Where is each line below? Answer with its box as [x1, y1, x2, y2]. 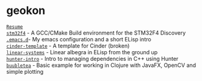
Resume [6, 24, 23, 30]
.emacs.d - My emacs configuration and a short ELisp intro [6, 35, 151, 43]
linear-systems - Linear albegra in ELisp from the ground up [6, 48, 158, 55]
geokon [6, 4, 46, 18]
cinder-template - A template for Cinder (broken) [6, 42, 130, 49]
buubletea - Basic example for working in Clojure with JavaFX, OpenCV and [6, 62, 197, 69]
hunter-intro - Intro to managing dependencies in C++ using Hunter [6, 55, 179, 62]
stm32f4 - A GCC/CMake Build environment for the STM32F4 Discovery [6, 29, 186, 37]
